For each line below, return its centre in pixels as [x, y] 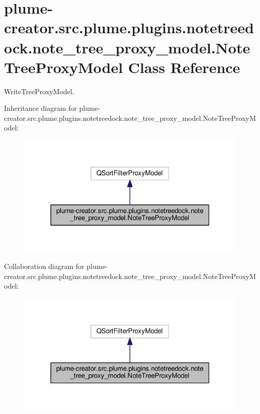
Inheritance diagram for [40, 108]
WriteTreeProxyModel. [39, 91]
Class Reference [184, 67]
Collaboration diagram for [44, 266]
